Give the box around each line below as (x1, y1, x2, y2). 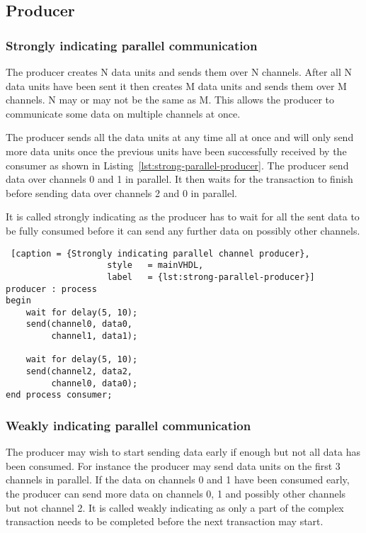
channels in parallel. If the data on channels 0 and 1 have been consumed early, (6, 472, 350, 487)
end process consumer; (6, 390, 113, 400)
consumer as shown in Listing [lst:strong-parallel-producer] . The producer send (6, 157, 349, 172)
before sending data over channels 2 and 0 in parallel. (6, 185, 237, 200)
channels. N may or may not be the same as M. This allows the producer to (6, 92, 335, 107)
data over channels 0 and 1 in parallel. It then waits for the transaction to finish (6, 172, 353, 186)
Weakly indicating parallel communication (6, 416, 251, 434)
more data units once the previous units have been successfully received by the (6, 143, 347, 158)
